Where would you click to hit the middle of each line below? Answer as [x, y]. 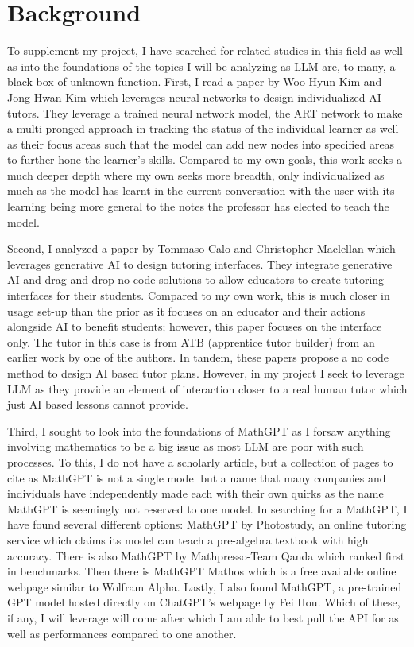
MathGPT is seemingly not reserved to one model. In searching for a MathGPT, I [207, 508]
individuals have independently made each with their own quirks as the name [195, 493]
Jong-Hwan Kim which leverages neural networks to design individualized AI [194, 97]
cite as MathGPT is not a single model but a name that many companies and [197, 477]
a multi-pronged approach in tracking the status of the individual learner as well [203, 128]
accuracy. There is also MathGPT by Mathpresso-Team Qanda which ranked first [206, 555]
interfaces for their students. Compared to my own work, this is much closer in [199, 295]
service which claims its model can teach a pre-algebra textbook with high [188, 539]
